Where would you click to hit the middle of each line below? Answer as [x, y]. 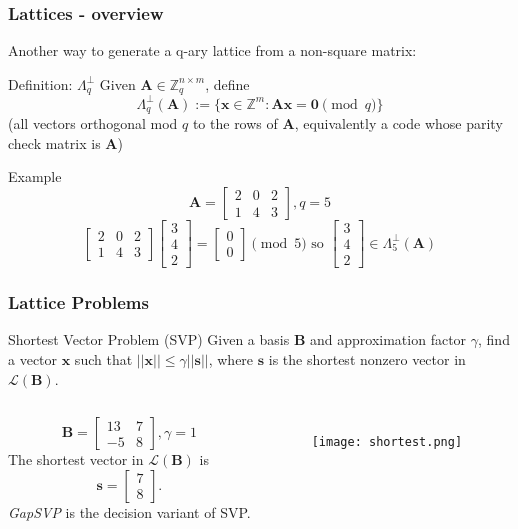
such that [103, 358]
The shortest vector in [76, 459]
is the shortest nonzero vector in [367, 358]
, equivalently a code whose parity [398, 123]
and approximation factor [388, 339]
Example [35, 176]
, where [231, 358]
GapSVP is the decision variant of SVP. [129, 511]
